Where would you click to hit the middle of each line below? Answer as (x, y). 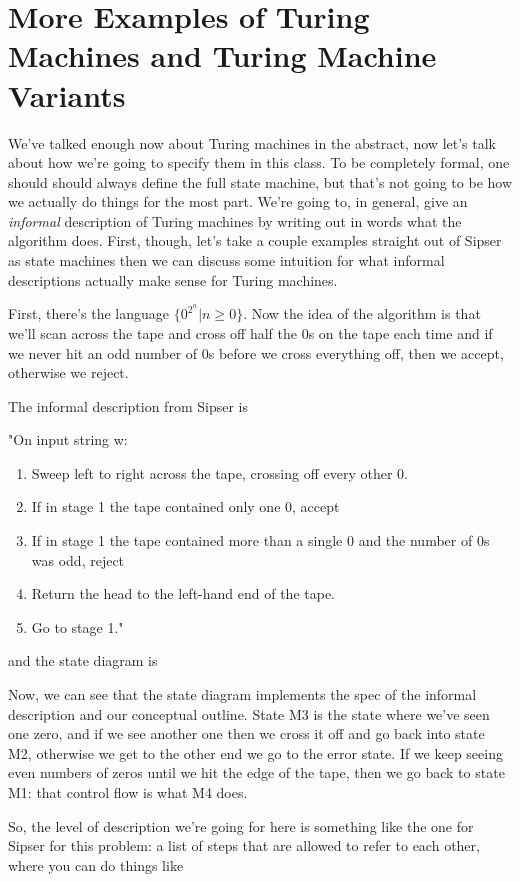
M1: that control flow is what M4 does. (128, 792)
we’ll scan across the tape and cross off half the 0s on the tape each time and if (250, 332)
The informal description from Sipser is (128, 405)
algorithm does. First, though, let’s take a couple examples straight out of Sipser (255, 240)
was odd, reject (78, 559)
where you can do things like (96, 864)
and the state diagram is (83, 660)
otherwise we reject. (68, 372)
